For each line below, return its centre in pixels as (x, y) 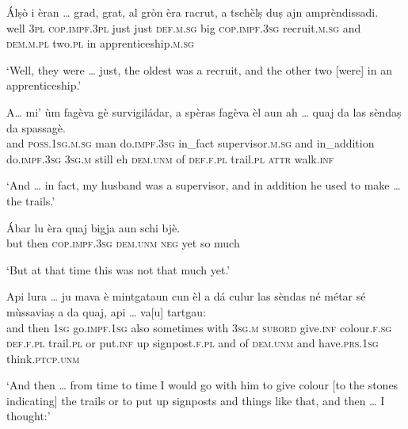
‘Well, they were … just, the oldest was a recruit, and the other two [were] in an (199, 69)
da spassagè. (36, 127)
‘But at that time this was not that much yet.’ (118, 269)
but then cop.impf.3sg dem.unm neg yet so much (123, 243)
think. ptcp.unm (43, 358)
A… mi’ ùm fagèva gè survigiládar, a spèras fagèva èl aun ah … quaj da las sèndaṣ (204, 111)
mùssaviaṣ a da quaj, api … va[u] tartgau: (106, 311)
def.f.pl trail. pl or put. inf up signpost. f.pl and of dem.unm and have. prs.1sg (193, 343)
